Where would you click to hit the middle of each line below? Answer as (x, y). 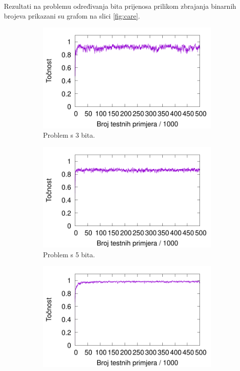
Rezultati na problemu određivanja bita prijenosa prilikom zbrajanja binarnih (120, 6)
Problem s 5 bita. (69, 254)
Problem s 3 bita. (69, 135)
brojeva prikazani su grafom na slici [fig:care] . (72, 15)
